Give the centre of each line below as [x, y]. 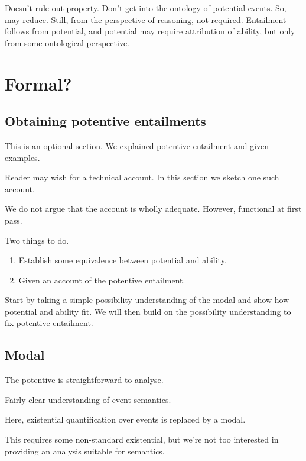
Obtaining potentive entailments [105, 121]
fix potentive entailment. [49, 323]
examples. [22, 157]
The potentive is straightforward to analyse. [84, 380]
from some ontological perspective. [67, 42]
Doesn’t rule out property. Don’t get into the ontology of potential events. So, [146, 8]
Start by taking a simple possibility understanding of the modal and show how [147, 300]
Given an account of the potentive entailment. [102, 280]
